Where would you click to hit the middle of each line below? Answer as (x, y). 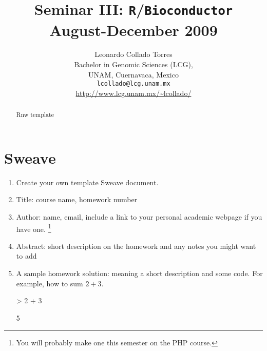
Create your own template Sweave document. (87, 182)
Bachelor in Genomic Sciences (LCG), (133, 64)
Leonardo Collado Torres (133, 54)
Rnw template (35, 115)
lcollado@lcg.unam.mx (133, 84)
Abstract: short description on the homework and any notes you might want (136, 246)
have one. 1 (34, 228)
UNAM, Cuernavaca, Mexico (133, 74)
